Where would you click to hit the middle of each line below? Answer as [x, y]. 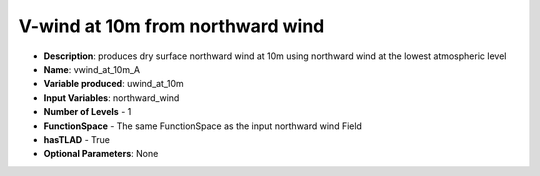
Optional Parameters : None [101, 154]
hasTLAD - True [76, 139]
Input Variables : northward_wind [111, 97]
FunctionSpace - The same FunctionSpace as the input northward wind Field [202, 126]
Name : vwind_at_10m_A [91, 69]
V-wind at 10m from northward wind [171, 26]
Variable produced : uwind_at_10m [113, 84]
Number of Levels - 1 [87, 112]
